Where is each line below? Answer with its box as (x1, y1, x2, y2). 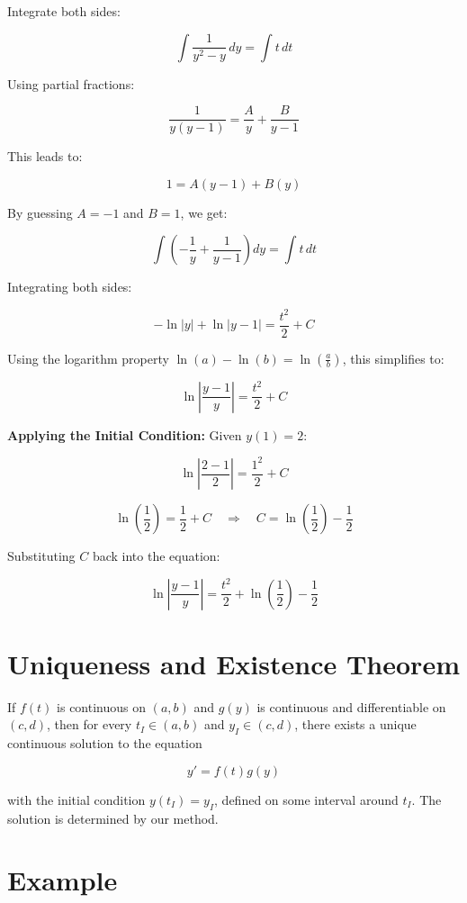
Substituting (7, 546, 76, 565)
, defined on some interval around (214, 790, 399, 808)
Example (7, 862, 118, 898)
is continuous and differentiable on (256, 697, 446, 716)
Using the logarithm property (7, 348, 169, 367)
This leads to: (7, 147, 83, 166)
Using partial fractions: (7, 74, 135, 93)
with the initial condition (7, 790, 146, 808)
